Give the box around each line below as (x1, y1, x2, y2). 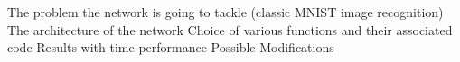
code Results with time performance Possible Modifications (7, 38, 334, 57)
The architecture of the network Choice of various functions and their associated (7, 20, 453, 39)
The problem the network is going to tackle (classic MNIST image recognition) (7, 3, 444, 21)
